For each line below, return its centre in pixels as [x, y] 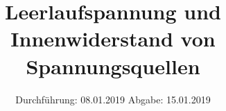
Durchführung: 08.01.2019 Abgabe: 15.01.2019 [113, 99]
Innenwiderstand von [113, 39]
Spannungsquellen [113, 66]
